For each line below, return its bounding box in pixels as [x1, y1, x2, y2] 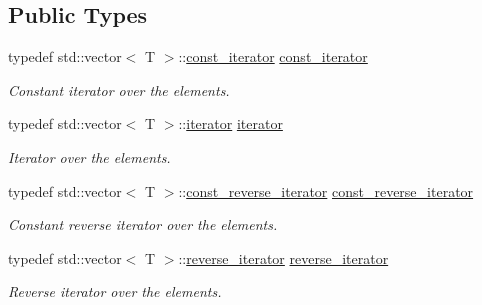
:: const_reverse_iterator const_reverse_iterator [178, 180, 474, 201]
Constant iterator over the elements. [8, 79, 230, 100]
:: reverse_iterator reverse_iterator [178, 247, 389, 268]
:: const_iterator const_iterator [178, 46, 368, 67]
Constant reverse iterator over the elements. [8, 214, 278, 235]
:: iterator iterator [178, 113, 283, 134]
